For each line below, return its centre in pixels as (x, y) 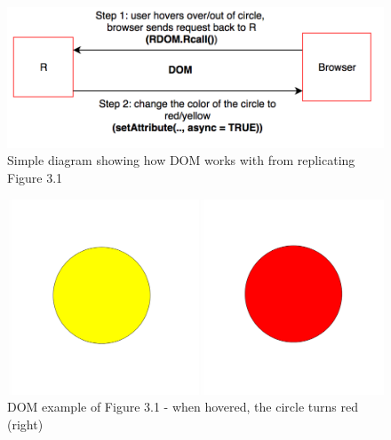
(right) (25, 424)
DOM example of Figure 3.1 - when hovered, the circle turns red (183, 407)
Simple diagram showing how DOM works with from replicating (181, 160)
